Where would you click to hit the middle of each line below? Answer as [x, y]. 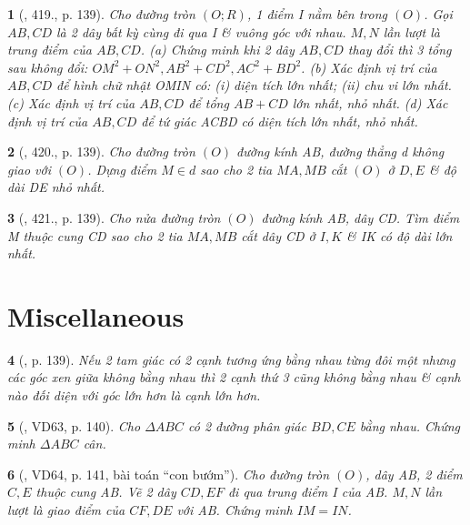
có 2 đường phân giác [247, 425]
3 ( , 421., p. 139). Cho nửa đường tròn [114, 217]
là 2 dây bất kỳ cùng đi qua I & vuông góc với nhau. [201, 31]
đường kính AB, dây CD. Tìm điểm [360, 217]
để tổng [209, 102]
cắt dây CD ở [278, 235]
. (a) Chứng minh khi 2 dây [217, 50]
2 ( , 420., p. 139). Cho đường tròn [101, 151]
